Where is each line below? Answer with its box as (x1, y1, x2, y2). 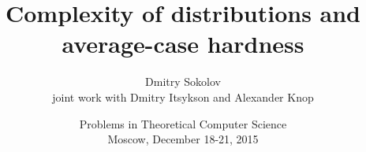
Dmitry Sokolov (145, 73, 221, 90)
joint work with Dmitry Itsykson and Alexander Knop (52, 88, 314, 105)
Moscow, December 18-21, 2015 (107, 131, 259, 147)
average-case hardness (62, 28, 304, 60)
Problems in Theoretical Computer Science (79, 115, 287, 132)
